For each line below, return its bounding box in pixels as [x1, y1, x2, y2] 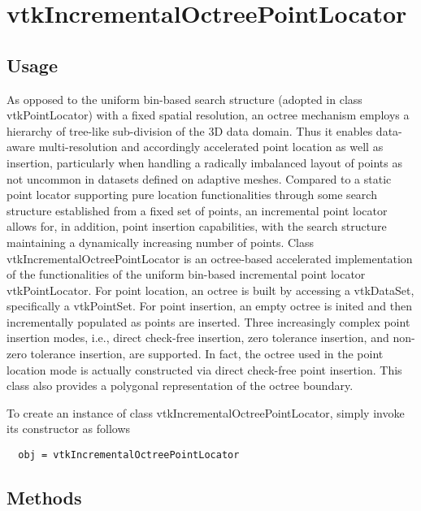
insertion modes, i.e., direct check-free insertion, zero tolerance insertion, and [7, 329, 389, 346]
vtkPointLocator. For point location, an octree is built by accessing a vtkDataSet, [7, 281, 414, 298]
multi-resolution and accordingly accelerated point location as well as [38, 138, 384, 155]
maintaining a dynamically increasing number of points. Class [7, 233, 315, 250]
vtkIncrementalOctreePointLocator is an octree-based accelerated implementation [7, 249, 413, 266]
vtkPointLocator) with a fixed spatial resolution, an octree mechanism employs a [7, 106, 410, 123]
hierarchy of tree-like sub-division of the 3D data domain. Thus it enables [7, 122, 373, 139]
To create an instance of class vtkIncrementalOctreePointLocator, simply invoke [7, 404, 405, 421]
